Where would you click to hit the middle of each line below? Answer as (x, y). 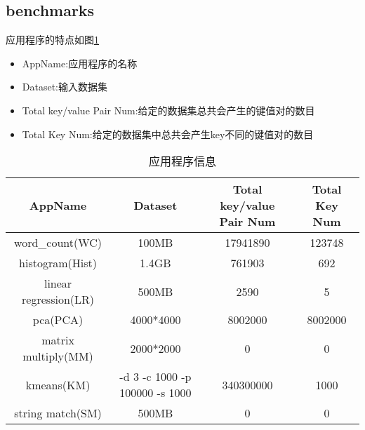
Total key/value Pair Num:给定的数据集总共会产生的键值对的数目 (168, 110)
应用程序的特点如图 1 (52, 40)
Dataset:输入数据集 (65, 87)
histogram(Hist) (58, 263)
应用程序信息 (182, 161)
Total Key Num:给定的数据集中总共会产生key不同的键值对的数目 (168, 134)
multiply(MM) (58, 356)
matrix (58, 340)
